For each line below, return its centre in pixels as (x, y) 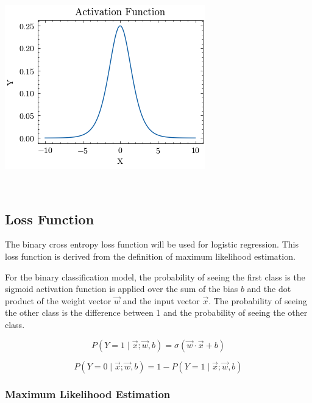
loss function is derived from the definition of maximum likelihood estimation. (150, 256)
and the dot (269, 289)
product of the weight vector (58, 300)
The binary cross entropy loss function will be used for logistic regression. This (152, 244)
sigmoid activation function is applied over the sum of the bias (122, 289)
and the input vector (161, 300)
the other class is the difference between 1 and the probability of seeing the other (156, 312)
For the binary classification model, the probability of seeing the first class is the (155, 276)
